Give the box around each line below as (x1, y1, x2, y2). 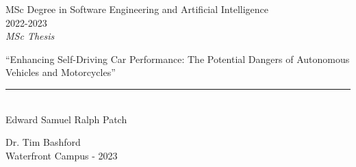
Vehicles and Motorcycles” (5, 65, 116, 79)
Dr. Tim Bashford (5, 135, 81, 149)
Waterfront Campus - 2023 (5, 148, 118, 162)
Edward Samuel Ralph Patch (5, 112, 127, 126)
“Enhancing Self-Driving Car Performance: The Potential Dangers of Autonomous (5, 51, 350, 66)
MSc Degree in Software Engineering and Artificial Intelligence (5, 2, 269, 16)
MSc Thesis (5, 29, 55, 43)
